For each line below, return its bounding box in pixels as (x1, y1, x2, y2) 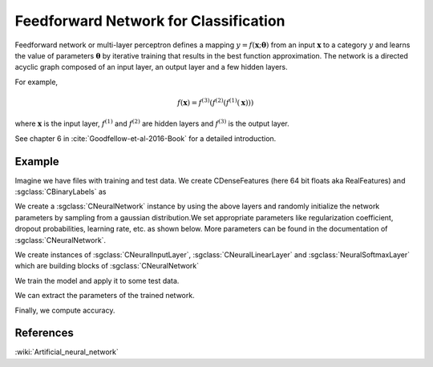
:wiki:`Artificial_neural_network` (14, 347, 119, 357)
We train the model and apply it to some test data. (14, 276, 180, 285)
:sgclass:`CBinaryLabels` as (14, 187, 107, 196)
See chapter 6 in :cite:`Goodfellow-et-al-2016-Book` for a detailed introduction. (14, 133, 277, 143)
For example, (14, 77, 59, 87)
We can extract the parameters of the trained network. (14, 291, 196, 300)
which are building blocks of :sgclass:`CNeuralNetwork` (14, 261, 200, 271)
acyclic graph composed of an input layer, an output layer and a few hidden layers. (14, 63, 288, 72)
